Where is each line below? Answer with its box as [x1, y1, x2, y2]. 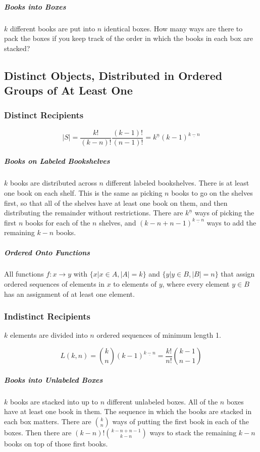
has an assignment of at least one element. [4, 288, 135, 299]
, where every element [162, 279, 230, 289]
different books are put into [10, 23, 95, 33]
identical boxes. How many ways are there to [103, 23, 243, 33]
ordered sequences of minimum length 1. [96, 330, 221, 340]
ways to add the [206, 217, 256, 228]
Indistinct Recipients [4, 310, 90, 323]
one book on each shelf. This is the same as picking [4, 187, 163, 198]
